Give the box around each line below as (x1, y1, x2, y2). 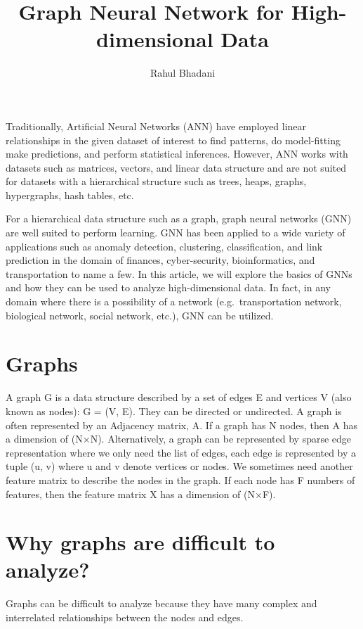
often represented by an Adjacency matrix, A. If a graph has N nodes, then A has (6, 417, 357, 432)
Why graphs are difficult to (6, 528, 275, 557)
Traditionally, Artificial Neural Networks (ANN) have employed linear (6, 118, 307, 133)
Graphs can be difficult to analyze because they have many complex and (6, 596, 317, 611)
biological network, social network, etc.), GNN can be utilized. (6, 307, 274, 322)
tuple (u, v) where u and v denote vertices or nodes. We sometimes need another (6, 459, 353, 474)
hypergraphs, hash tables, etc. (6, 187, 134, 202)
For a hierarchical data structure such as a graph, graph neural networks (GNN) (6, 211, 352, 226)
